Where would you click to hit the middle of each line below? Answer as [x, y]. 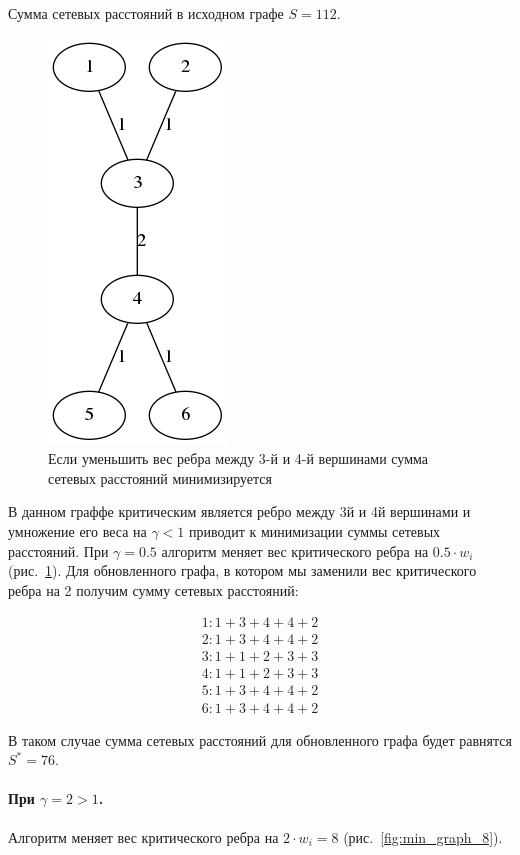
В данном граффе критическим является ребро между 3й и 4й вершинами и [239, 511]
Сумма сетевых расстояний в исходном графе [146, 13]
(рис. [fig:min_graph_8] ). [423, 836]
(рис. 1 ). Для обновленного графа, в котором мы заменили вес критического [242, 570]
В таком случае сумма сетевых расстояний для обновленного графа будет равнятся [260, 739]
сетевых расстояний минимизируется [160, 477]
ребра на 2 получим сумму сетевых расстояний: [153, 589]
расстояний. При [58, 550]
